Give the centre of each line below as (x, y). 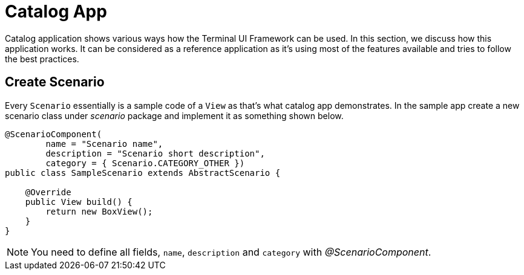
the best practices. (42, 59)
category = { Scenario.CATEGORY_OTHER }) (145, 163)
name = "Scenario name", (104, 144)
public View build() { (79, 202)
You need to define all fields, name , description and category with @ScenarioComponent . (231, 252)
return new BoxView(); (99, 211)
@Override (48, 192)
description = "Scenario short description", (155, 153)
